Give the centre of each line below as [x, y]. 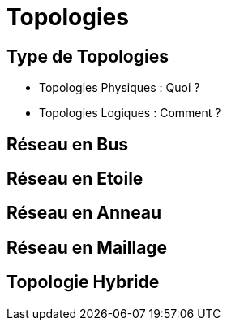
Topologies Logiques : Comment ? [130, 113]
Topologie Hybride [83, 282]
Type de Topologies [88, 56]
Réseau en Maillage [87, 247]
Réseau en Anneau [84, 213]
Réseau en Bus [68, 144]
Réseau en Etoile [75, 179]
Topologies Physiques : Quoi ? [120, 88]
